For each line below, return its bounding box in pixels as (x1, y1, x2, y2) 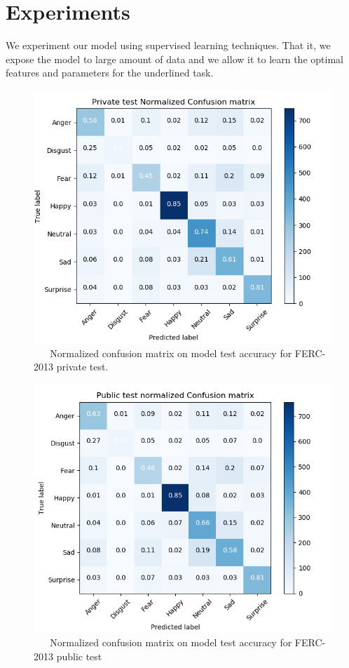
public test (56, 648, 102, 663)
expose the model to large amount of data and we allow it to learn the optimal (6, 51, 343, 66)
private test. (56, 359, 109, 374)
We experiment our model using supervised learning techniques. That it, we (6, 38, 331, 53)
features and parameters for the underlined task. (6, 65, 214, 80)
